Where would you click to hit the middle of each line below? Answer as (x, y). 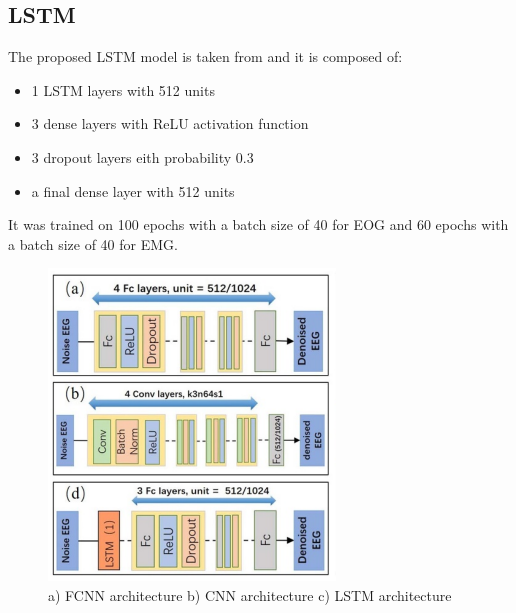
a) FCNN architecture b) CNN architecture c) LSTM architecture (250, 594)
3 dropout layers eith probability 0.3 (142, 156)
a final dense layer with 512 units (133, 190)
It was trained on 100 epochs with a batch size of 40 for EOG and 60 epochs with (258, 224)
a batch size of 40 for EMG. (93, 243)
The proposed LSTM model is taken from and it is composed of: (205, 56)
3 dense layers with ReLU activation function (170, 123)
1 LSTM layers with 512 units (123, 89)
